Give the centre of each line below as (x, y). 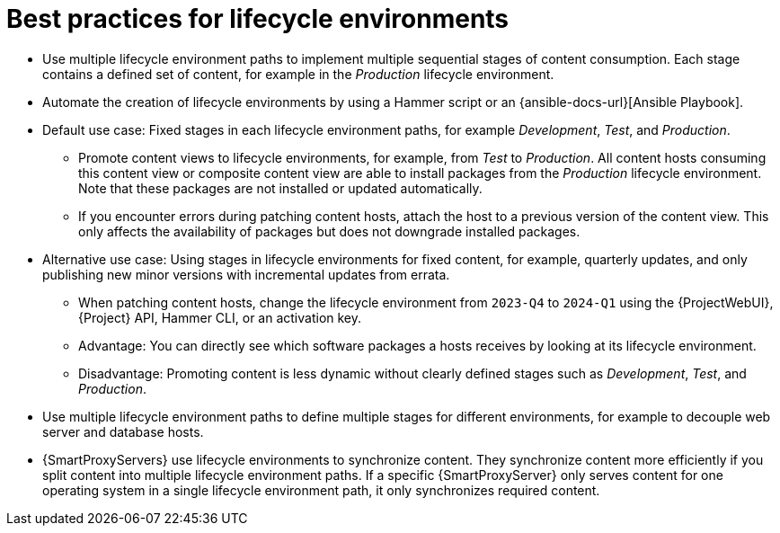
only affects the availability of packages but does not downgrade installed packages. (329, 231)
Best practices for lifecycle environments (258, 19)
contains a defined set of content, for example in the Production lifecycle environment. (298, 74)
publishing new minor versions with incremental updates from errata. (246, 274)
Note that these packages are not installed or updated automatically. (280, 188)
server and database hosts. (123, 431)
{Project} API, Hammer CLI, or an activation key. (220, 317)
